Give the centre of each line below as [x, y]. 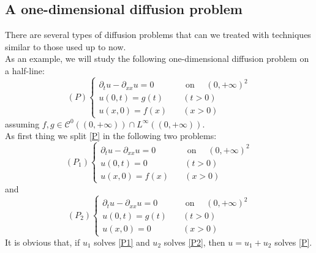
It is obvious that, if [43, 242]
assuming [22, 123]
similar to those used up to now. [66, 46]
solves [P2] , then [194, 242]
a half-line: [25, 70]
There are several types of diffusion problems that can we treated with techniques [158, 35]
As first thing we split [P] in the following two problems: [111, 136]
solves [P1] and [122, 242]
